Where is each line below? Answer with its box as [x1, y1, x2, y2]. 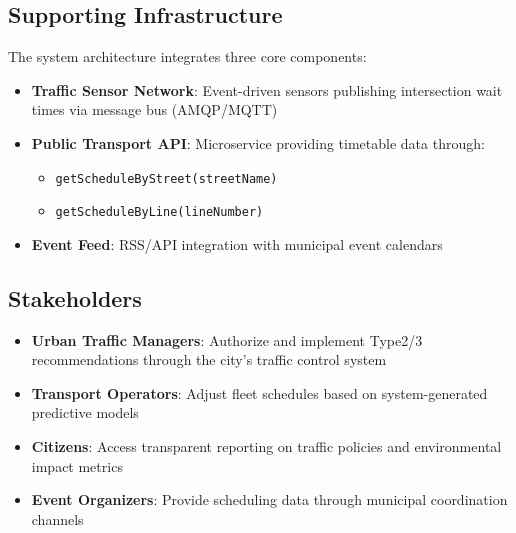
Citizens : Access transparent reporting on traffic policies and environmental [31, 436, 502, 457]
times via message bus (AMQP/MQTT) [31, 99, 278, 120]
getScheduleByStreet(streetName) [55, 171, 278, 186]
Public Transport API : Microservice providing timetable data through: [31, 132, 485, 153]
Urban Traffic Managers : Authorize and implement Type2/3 [31, 329, 423, 350]
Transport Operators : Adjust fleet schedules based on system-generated [31, 382, 488, 403]
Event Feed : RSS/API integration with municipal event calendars [31, 233, 443, 254]
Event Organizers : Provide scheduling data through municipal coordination [31, 489, 508, 510]
